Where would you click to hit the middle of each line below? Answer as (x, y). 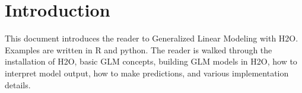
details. (18, 84)
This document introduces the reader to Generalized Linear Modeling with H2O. (152, 38)
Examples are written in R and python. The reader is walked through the (139, 49)
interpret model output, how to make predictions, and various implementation (147, 73)
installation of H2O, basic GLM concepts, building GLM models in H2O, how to (151, 61)
